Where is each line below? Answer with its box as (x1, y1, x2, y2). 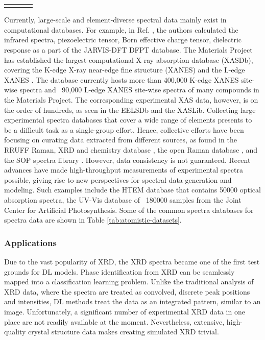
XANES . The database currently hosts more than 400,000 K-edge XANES (4, 74, 239, 85)
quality (4, 326, 26, 337)
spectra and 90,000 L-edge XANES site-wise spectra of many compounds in (19, 84, 259, 95)
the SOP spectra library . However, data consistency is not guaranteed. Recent (4, 154, 251, 165)
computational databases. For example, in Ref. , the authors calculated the (4, 24, 238, 35)
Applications (4, 236, 57, 249)
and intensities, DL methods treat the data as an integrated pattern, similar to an (4, 296, 261, 307)
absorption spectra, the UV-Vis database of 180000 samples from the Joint (4, 194, 242, 205)
